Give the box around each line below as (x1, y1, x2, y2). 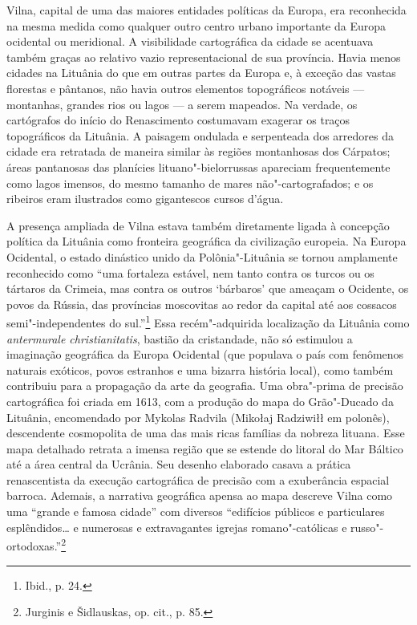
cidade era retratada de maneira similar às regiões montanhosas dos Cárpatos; (6, 143, 391, 160)
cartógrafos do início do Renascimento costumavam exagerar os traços (6, 112, 350, 128)
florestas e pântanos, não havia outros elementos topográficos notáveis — (6, 79, 365, 96)
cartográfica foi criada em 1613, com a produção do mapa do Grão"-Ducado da (6, 392, 394, 409)
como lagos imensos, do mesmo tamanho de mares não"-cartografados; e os (6, 174, 374, 191)
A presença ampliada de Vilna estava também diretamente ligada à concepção (6, 217, 390, 233)
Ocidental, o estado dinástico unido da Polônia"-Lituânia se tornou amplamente (6, 248, 398, 265)
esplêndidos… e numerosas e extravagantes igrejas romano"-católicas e (6, 518, 347, 535)
